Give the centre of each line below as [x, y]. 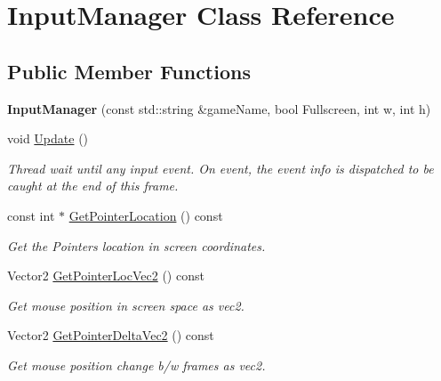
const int [31, 215]
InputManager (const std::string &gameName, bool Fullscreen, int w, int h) [219, 108]
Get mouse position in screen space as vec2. [126, 305]
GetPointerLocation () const [146, 215]
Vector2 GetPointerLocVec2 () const [106, 276]
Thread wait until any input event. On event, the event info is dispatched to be [220, 168]
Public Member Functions [129, 71]
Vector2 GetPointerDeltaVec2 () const [111, 335]
